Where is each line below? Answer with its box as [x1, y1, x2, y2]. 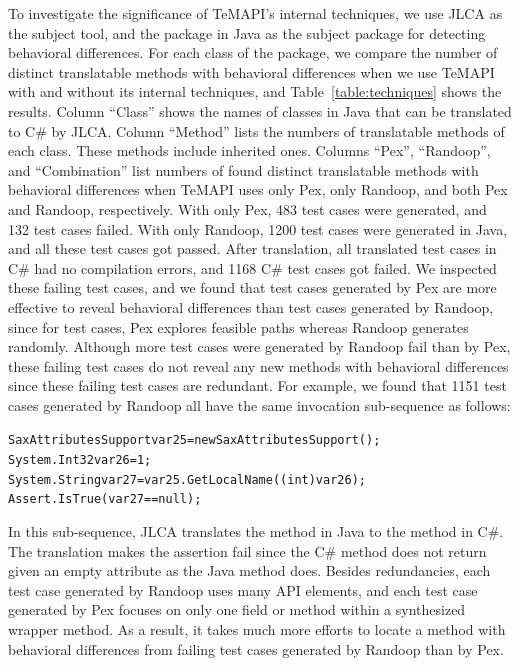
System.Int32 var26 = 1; [8, 453, 152, 468]
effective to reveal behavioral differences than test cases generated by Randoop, [8, 296, 494, 317]
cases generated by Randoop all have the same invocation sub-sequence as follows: [8, 394, 511, 415]
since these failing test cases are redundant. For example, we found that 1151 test [8, 375, 507, 396]
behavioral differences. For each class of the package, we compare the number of [8, 42, 498, 63]
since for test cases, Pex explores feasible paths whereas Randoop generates [8, 316, 469, 337]
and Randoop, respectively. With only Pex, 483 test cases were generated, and [8, 198, 487, 219]
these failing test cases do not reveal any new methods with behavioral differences [8, 355, 509, 376]
